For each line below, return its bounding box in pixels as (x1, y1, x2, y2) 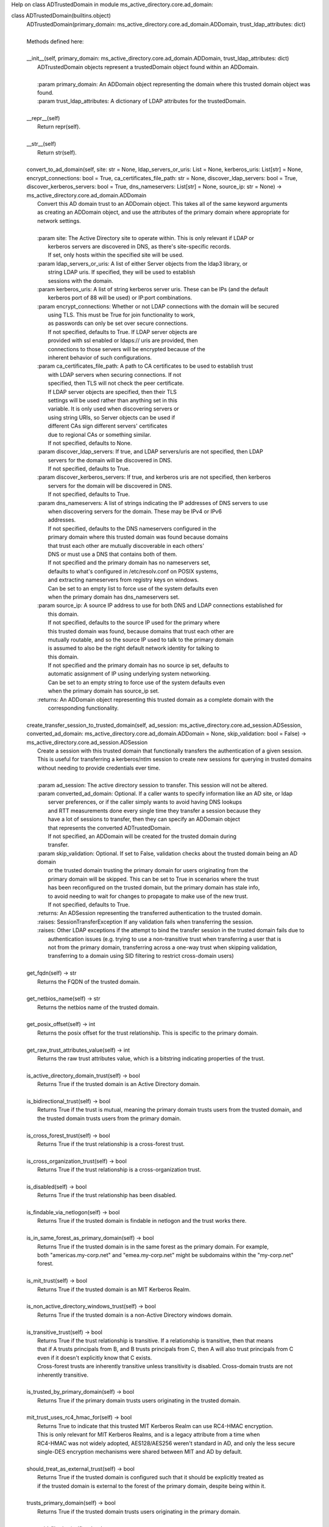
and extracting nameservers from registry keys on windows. (48, 576, 199, 583)
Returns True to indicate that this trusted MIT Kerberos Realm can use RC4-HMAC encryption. (37, 1422, 274, 1429)
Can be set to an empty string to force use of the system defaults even (48, 679, 225, 686)
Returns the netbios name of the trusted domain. (37, 1004, 159, 1011)
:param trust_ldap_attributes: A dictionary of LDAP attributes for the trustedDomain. (37, 98, 247, 105)
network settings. (37, 217, 82, 224)
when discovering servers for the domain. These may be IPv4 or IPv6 (48, 508, 222, 516)
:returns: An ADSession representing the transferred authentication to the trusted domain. (37, 909, 262, 917)
